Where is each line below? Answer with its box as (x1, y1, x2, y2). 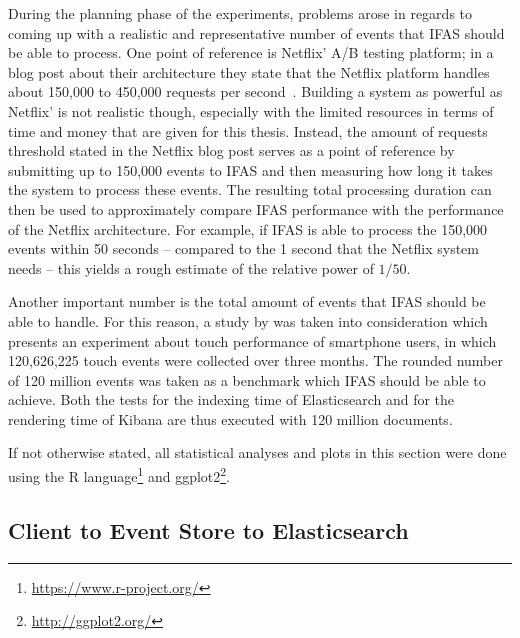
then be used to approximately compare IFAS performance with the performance (8, 198, 504, 219)
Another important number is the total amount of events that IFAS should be (8, 291, 486, 312)
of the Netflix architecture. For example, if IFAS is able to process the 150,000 (8, 218, 488, 239)
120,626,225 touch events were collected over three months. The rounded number (8, 350, 503, 371)
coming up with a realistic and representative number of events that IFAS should (8, 22, 505, 43)
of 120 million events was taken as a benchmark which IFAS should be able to (8, 369, 486, 390)
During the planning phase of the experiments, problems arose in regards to (8, 3, 473, 23)
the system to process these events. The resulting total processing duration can (8, 179, 492, 200)
